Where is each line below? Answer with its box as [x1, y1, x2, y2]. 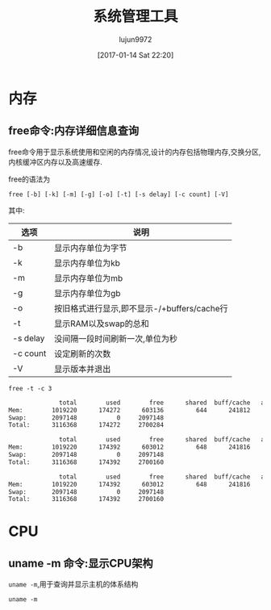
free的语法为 [8, 174, 51, 184]
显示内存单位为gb [53, 287, 121, 299]
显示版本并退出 [53, 363, 111, 374]
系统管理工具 [92, 7, 178, 26]
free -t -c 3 [8, 384, 52, 392]
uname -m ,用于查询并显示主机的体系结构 [8, 579, 139, 589]
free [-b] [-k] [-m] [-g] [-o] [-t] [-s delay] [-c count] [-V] [8, 190, 229, 198]
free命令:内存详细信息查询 [8, 124, 140, 138]
